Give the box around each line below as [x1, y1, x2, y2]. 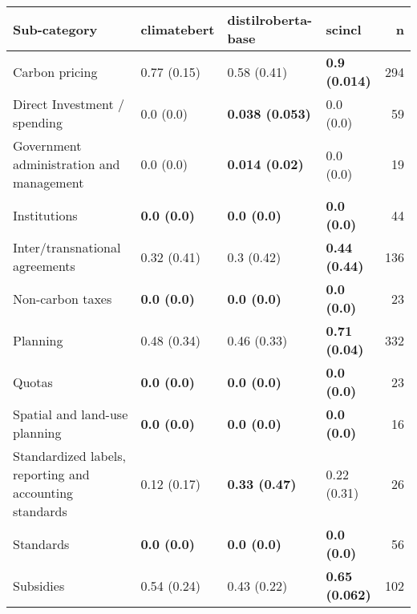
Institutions [13, 205, 78, 224]
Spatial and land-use [13, 405, 128, 423]
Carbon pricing [13, 62, 98, 81]
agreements [13, 257, 75, 275]
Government [13, 136, 82, 155]
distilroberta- [227, 10, 313, 29]
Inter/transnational [13, 238, 121, 257]
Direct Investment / [13, 95, 124, 113]
